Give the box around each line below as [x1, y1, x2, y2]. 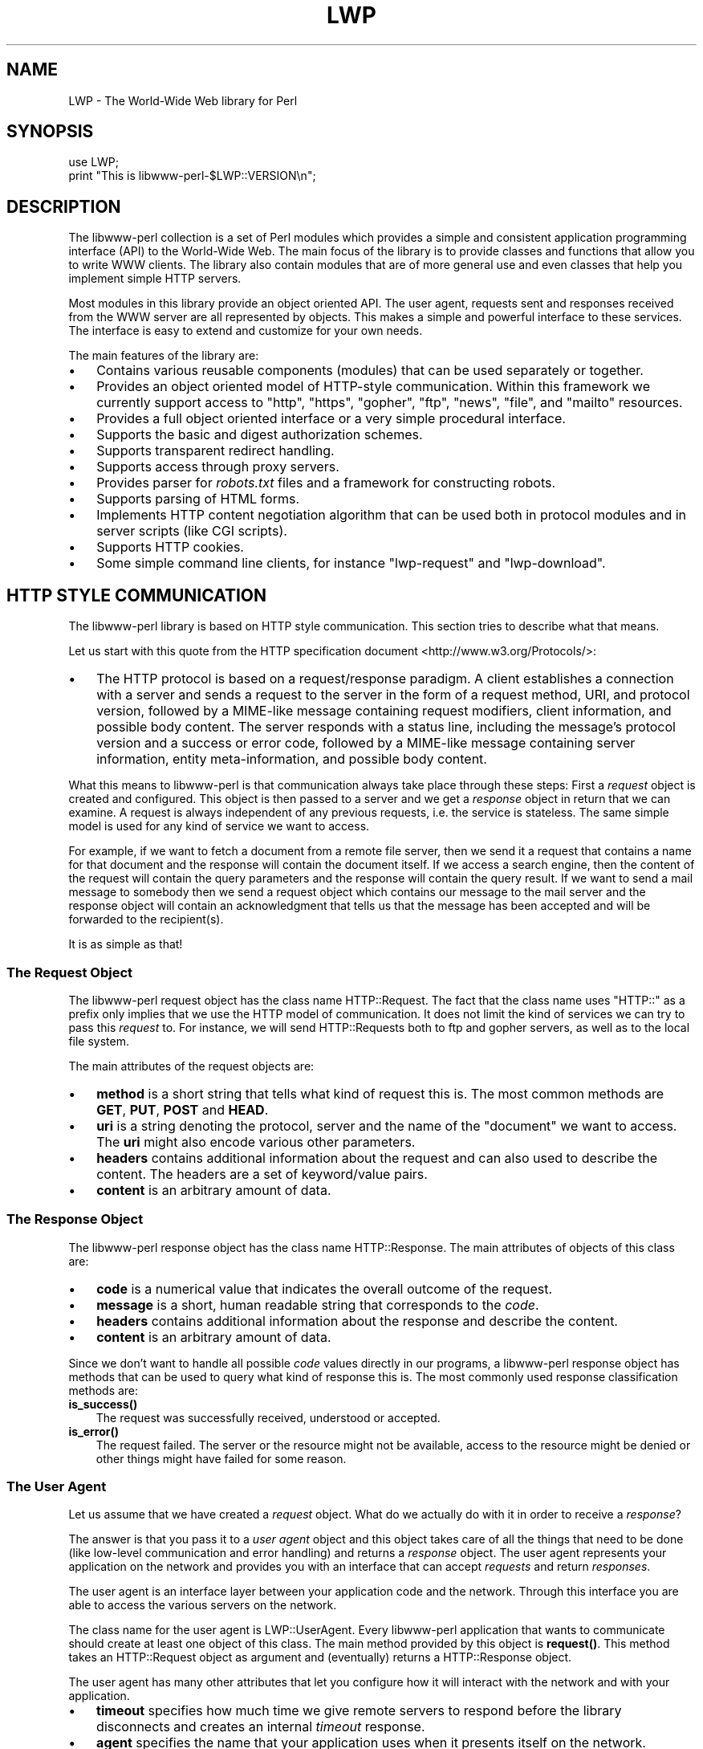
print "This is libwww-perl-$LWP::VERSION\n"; [68, 169, 316, 183]
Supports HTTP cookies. [96, 539, 244, 556]
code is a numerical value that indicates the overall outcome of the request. [96, 1280, 553, 1297]
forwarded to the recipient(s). [68, 912, 224, 927]
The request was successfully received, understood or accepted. [95, 1410, 441, 1425]
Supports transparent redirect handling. [96, 442, 335, 459]
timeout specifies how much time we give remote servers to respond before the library [96, 1702, 622, 1719]
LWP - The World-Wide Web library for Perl [68, 93, 298, 108]
